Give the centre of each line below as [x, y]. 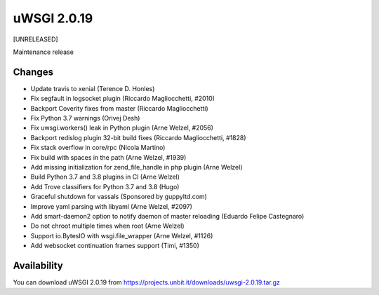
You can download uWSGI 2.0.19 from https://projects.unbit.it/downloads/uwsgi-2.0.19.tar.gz [147, 282]
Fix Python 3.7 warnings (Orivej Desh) [85, 118]
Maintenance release [43, 52]
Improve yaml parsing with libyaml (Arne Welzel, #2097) [112, 206]
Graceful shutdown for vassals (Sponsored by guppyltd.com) [119, 197]
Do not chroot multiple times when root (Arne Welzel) [108, 226]
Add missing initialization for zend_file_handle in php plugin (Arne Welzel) [137, 167]
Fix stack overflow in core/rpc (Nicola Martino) [98, 148]
